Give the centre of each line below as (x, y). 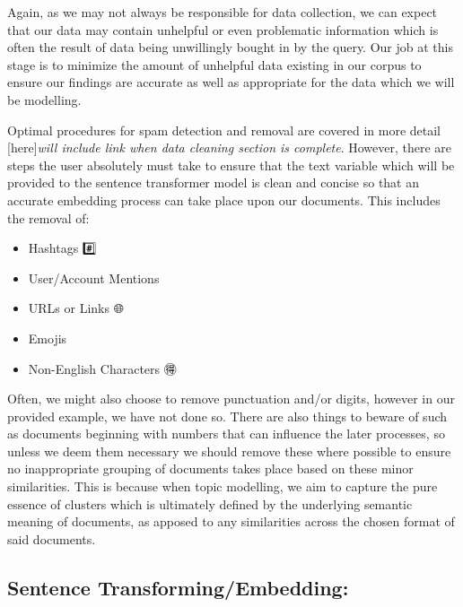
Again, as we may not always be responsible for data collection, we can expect (223, 12)
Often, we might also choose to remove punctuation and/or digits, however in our (231, 399)
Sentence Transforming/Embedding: (178, 587)
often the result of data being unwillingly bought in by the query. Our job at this (230, 47)
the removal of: (48, 217)
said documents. (52, 538)
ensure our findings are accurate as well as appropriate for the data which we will (231, 82)
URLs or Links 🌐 (76, 308)
